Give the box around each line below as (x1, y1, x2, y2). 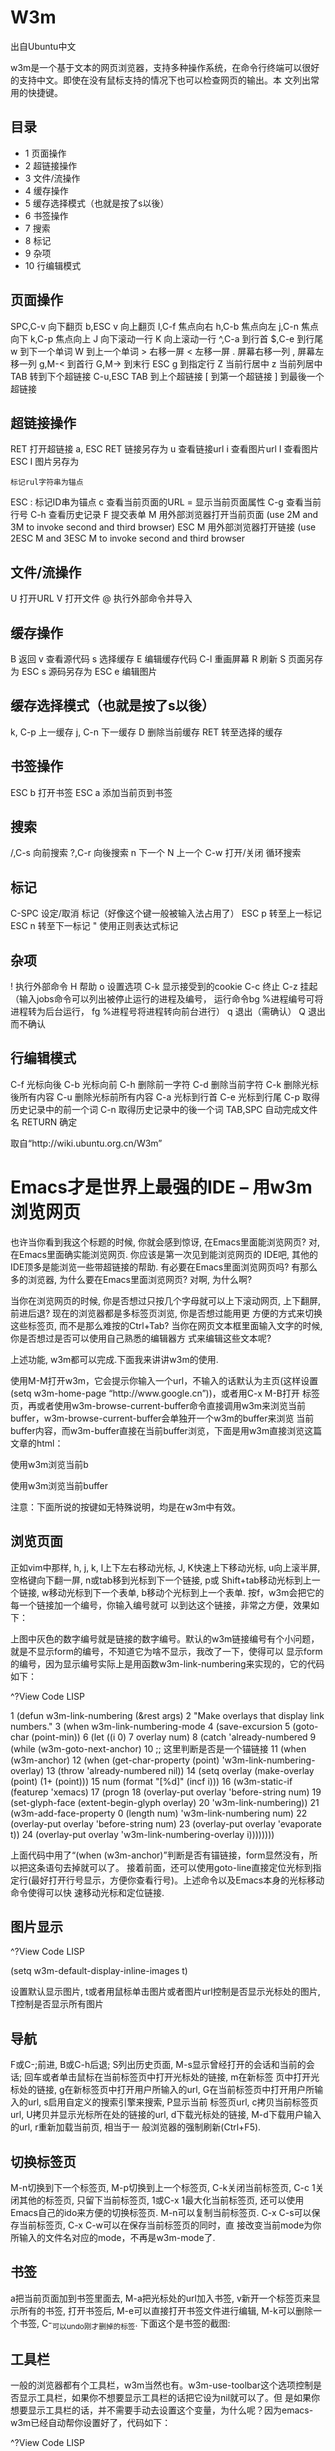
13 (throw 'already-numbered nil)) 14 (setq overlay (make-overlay (46, 1764, 315, 1776)
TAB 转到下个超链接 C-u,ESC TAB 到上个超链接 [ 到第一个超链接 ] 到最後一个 (10, 370, 325, 382)
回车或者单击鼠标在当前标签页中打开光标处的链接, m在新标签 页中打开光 (24, 2071, 320, 2083)
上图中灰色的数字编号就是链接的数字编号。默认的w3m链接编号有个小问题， (10, 1632, 320, 1645)
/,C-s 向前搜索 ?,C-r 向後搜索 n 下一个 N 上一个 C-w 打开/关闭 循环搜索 (10, 847, 302, 859)
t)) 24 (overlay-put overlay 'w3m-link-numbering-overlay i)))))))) (10, 1828, 275, 1840)
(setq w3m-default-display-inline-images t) (10, 1965, 188, 1977)
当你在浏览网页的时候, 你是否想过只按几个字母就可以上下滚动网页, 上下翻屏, (10, 1294, 321, 1306)
